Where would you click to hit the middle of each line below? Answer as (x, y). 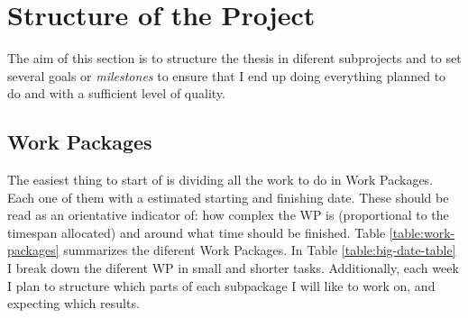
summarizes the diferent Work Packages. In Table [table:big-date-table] (260, 250)
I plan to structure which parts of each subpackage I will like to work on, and (221, 285)
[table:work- (422, 232)
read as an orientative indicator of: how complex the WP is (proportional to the (228, 215)
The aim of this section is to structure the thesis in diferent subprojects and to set (234, 58)
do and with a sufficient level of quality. (116, 93)
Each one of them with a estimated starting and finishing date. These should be (228, 197)
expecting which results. (73, 303)
